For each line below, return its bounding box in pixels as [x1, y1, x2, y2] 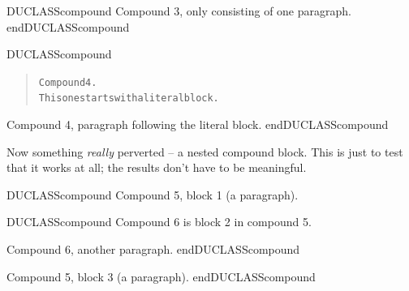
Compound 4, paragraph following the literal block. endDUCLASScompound [6, 116, 389, 133]
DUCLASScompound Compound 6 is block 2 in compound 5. [6, 213, 312, 230]
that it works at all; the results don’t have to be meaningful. [6, 159, 307, 176]
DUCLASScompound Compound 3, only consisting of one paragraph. [6, 2, 351, 19]
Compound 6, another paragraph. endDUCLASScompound [6, 241, 300, 258]
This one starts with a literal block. [38, 92, 219, 105]
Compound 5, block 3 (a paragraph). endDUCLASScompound [6, 267, 316, 285]
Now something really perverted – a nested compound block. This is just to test [6, 143, 403, 160]
